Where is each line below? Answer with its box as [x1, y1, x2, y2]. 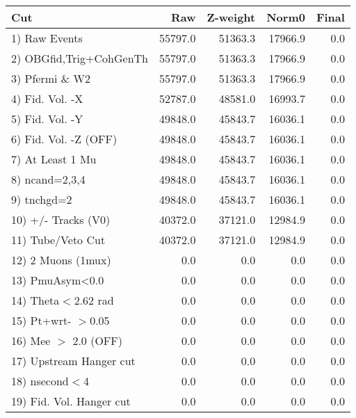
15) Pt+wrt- [11, 312, 72, 328]
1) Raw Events [11, 30, 83, 46]
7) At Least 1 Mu [11, 151, 97, 167]
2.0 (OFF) [72, 332, 122, 348]
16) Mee [11, 332, 51, 348]
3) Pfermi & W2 [11, 70, 91, 86]
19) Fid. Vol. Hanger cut [11, 393, 131, 409]
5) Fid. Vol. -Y [11, 111, 83, 127]
